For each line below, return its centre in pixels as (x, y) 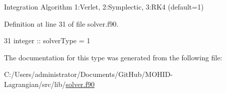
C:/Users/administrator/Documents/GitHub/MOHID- (88, 74)
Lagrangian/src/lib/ (35, 84)
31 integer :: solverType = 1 (47, 40)
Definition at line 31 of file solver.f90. (61, 23)
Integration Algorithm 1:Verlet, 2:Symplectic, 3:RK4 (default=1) (104, 7)
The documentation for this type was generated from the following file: (113, 57)
